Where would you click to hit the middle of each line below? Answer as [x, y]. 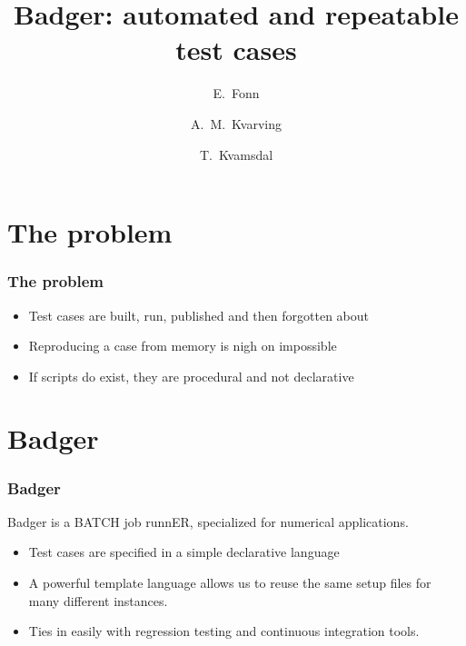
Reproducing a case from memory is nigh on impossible [183, 346]
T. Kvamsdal [236, 154]
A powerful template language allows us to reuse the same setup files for [230, 583]
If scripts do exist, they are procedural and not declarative [191, 376]
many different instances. [98, 600]
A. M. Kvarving [236, 123]
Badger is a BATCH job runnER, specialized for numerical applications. [208, 521]
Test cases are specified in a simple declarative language [184, 552]
